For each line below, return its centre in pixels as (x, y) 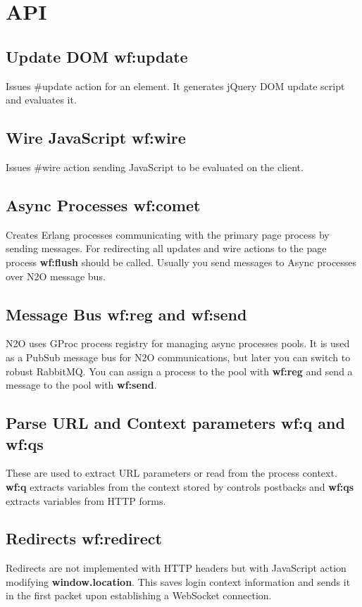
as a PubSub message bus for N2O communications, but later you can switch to (178, 357)
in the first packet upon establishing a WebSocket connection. (139, 595)
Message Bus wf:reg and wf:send (126, 314)
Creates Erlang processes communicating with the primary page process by (168, 234)
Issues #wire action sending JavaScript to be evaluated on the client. (155, 167)
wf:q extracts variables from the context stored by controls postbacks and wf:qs (180, 486)
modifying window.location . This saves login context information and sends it (178, 581)
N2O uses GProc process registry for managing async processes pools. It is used (178, 343)
